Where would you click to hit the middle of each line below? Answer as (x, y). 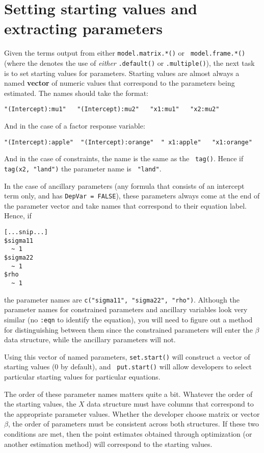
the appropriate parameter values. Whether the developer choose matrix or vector (132, 413)
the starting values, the (40, 404)
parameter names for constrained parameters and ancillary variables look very (126, 309)
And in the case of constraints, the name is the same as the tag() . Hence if (124, 158)
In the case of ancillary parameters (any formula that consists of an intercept (124, 185)
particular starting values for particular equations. (82, 377)
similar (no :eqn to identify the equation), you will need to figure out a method (128, 319)
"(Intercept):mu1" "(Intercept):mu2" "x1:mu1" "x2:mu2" (112, 109)
